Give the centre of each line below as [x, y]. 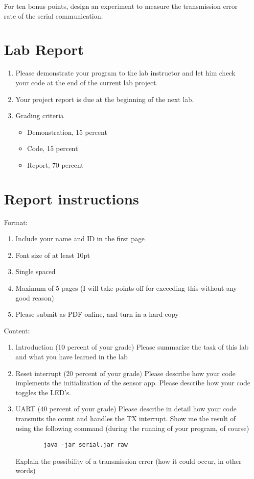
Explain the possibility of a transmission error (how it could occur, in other [128, 461]
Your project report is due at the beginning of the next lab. [105, 99]
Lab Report [44, 49]
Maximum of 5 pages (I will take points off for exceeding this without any [126, 288]
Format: [16, 222]
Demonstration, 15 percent [67, 132]
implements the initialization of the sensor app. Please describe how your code [133, 383]
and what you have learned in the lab [71, 356]
